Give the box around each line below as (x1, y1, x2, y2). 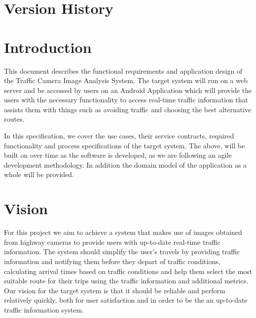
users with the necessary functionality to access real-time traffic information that (4, 94, 248, 105)
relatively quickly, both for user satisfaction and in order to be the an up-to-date (4, 295, 248, 305)
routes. (4, 114, 25, 124)
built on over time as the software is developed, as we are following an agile (4, 150, 232, 160)
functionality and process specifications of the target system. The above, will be (4, 140, 245, 150)
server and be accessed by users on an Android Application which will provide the (4, 85, 252, 95)
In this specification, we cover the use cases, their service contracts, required (4, 131, 234, 141)
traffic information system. (4, 304, 84, 315)
